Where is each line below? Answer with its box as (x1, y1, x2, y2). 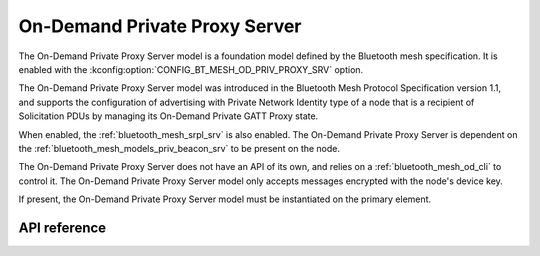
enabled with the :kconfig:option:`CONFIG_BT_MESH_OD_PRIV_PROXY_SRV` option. (18, 63, 364, 75)
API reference (18, 219, 107, 236)
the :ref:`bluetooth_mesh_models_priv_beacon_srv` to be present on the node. (18, 142, 340, 154)
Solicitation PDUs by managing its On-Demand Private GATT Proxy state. (18, 110, 319, 122)
